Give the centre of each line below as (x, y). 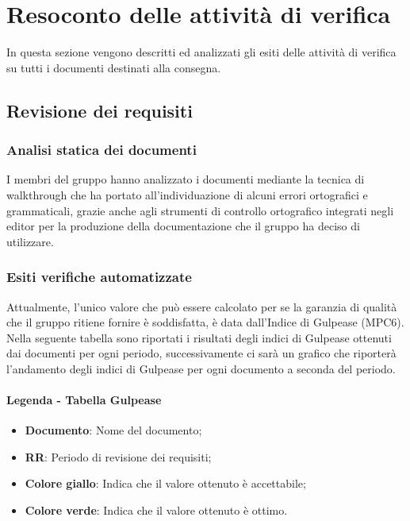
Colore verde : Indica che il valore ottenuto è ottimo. (156, 510)
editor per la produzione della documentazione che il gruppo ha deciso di (183, 226)
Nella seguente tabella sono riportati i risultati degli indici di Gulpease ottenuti (199, 337)
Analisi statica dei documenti (102, 150)
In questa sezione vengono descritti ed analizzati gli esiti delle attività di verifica (201, 52)
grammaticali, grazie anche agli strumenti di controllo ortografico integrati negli (200, 210)
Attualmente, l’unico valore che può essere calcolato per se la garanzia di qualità (202, 306)
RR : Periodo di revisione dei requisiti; (118, 456)
